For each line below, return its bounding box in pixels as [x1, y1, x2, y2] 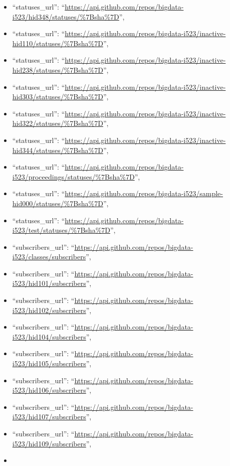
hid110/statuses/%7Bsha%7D [12, 38, 103, 48]
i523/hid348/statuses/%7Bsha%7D [12, 11, 119, 22]
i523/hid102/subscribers [12, 304, 86, 315]
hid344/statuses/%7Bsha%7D [12, 144, 103, 155]
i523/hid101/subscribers [12, 278, 86, 288]
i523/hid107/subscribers [12, 411, 86, 422]
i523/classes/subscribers [12, 251, 86, 262]
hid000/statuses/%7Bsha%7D [12, 198, 103, 208]
